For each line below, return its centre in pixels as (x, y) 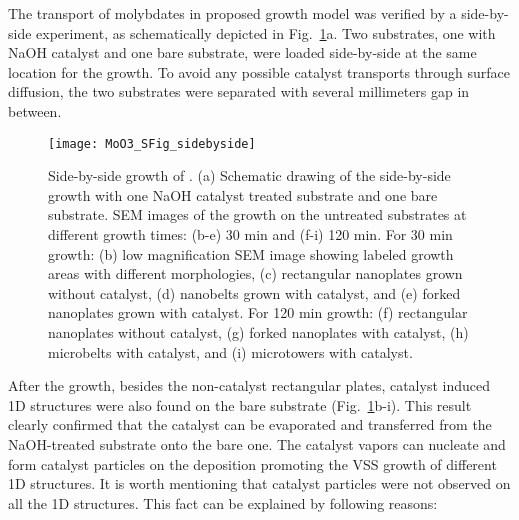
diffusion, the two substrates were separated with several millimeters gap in (239, 91)
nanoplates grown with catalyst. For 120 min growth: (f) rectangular (258, 312)
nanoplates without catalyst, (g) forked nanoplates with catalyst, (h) (258, 331)
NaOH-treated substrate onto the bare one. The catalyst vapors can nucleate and (257, 443)
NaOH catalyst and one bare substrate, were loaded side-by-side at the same (242, 52)
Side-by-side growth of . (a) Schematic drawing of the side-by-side (249, 175)
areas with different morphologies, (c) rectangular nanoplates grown (255, 273)
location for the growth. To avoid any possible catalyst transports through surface (259, 71)
